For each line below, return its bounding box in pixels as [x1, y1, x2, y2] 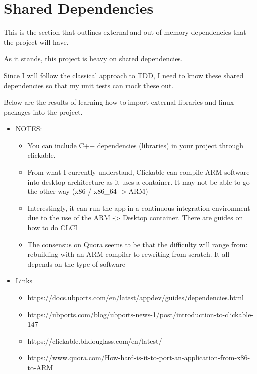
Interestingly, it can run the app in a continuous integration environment [27, 202, 250, 213]
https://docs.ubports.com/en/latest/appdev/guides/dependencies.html [27, 292, 244, 302]
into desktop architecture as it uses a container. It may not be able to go [27, 176, 250, 187]
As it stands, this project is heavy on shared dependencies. [4, 53, 183, 64]
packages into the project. [4, 106, 83, 117]
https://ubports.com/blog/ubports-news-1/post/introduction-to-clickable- [27, 309, 254, 319]
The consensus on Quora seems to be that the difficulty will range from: [27, 239, 248, 249]
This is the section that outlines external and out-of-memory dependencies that [4, 27, 246, 37]
